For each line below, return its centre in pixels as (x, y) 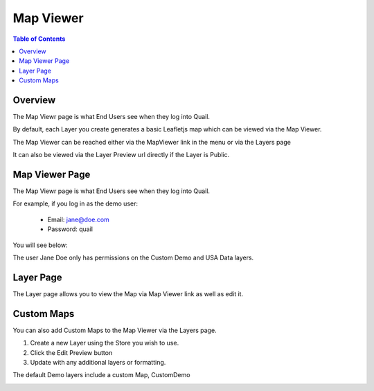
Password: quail (70, 229)
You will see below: (41, 245)
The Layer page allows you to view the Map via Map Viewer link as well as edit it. (128, 293)
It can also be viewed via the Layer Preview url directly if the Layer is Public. (121, 155)
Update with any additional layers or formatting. (98, 363)
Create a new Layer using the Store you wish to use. (105, 343)
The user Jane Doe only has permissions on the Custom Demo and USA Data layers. (133, 258)
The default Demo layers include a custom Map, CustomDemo (101, 375)
